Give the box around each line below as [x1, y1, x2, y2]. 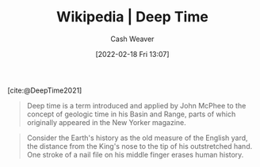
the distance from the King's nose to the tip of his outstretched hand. [26, 141, 253, 150]
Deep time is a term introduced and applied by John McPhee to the [26, 101, 247, 110]
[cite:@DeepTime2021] [7, 85, 82, 95]
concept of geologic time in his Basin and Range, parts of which [26, 109, 236, 119]
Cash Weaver [110, 34, 155, 44]
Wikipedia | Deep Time [55, 8, 209, 26]
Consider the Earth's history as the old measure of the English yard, [26, 133, 248, 142]
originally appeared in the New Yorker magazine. [26, 117, 187, 127]
